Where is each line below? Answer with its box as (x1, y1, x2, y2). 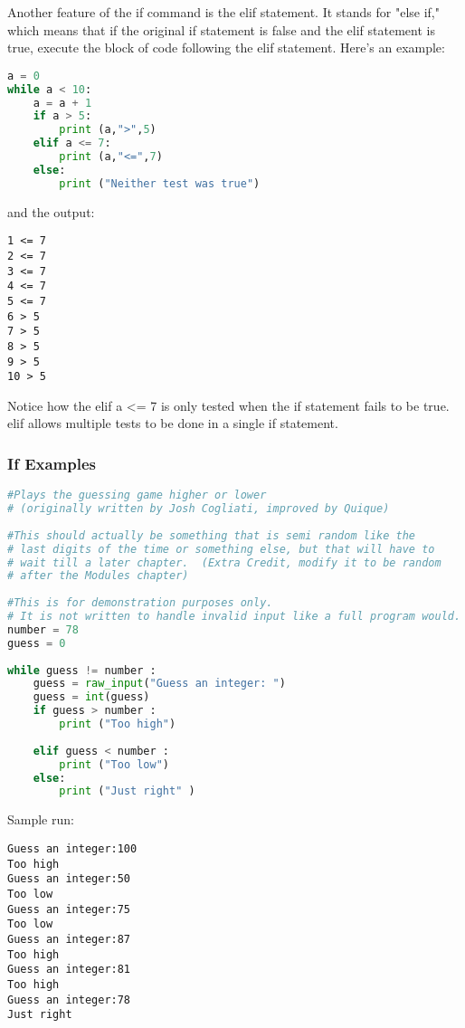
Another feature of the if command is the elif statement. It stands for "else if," (7, 3, 441, 21)
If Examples (7, 452, 96, 474)
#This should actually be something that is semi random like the (7, 528, 416, 542)
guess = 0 (7, 636, 66, 650)
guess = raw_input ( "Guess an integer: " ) (33, 677, 286, 690)
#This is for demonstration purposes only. (7, 596, 273, 610)
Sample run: (7, 810, 74, 829)
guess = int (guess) (33, 690, 150, 704)
